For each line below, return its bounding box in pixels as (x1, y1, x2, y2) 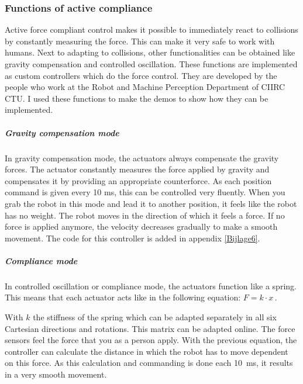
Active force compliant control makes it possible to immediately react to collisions (5, 23, 298, 36)
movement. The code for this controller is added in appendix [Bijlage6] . (5, 231, 260, 244)
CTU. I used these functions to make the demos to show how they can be (5, 92, 268, 104)
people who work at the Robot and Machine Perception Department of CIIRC (5, 81, 285, 93)
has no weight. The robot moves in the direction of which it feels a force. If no (5, 209, 285, 221)
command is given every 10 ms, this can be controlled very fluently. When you (5, 186, 285, 198)
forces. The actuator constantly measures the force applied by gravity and (5, 163, 270, 175)
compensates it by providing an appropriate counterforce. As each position (5, 174, 272, 186)
